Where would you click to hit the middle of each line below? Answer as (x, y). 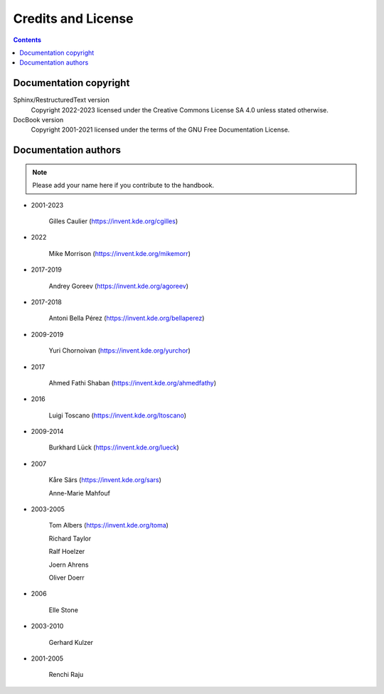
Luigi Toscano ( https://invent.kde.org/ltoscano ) (118, 415)
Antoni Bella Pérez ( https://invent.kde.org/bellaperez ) (127, 318)
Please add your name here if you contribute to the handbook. (123, 186)
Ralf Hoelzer (67, 552)
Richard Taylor (70, 538)
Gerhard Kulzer (71, 642)
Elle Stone (63, 610)
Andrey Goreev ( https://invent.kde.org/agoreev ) (118, 286)
